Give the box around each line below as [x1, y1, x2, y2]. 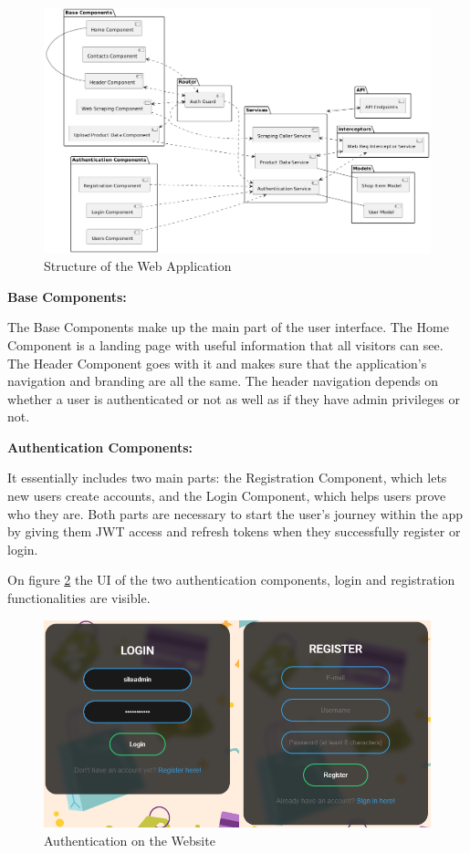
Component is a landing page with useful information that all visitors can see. [7, 335, 444, 354]
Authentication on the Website [44, 830, 215, 849]
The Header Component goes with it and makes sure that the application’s [7, 353, 427, 372]
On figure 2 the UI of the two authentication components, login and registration [7, 570, 455, 589]
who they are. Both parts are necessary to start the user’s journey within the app [7, 504, 464, 523]
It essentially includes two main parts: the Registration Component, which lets [7, 468, 447, 487]
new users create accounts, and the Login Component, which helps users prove [7, 486, 446, 505]
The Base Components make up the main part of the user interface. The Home [7, 317, 449, 337]
